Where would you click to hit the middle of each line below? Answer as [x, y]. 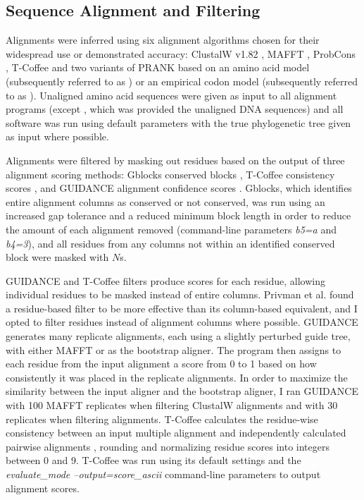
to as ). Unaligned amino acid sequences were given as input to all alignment [171, 95]
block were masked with [57, 257]
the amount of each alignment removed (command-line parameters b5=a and [171, 229]
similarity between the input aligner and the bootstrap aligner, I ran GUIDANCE [182, 391]
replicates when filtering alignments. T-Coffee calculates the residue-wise [162, 419]
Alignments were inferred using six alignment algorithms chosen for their [163, 40]
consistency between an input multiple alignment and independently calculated [176, 433]
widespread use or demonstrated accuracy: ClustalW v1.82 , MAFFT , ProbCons [181, 53]
